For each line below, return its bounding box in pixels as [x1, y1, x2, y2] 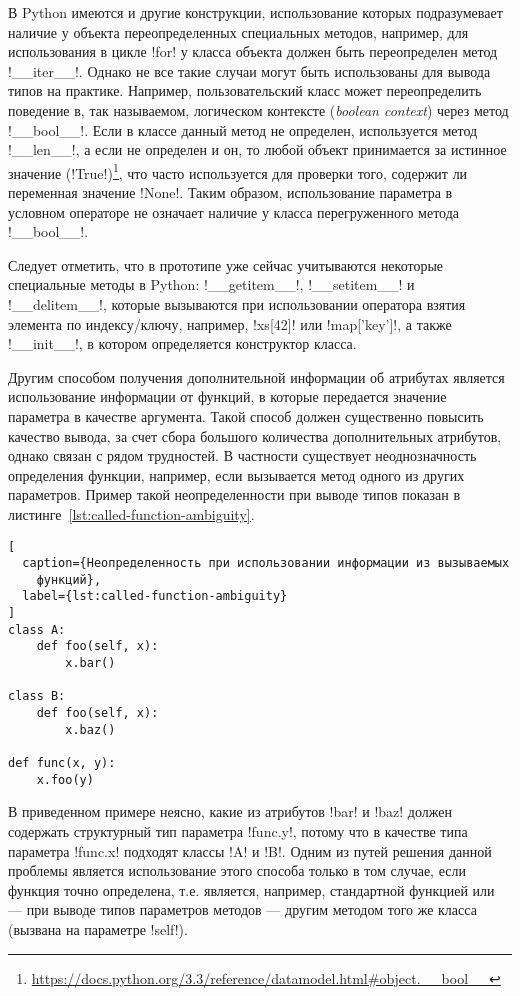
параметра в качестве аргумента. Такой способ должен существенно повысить [8, 405, 484, 426]
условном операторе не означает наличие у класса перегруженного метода [8, 201, 460, 222]
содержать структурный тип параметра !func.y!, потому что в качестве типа [8, 820, 468, 841]
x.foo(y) [36, 772, 94, 787]
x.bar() [65, 656, 116, 671]
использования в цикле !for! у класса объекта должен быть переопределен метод [8, 41, 498, 62]
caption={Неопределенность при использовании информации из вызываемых [22, 556, 510, 571]
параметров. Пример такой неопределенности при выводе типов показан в [8, 484, 461, 505]
